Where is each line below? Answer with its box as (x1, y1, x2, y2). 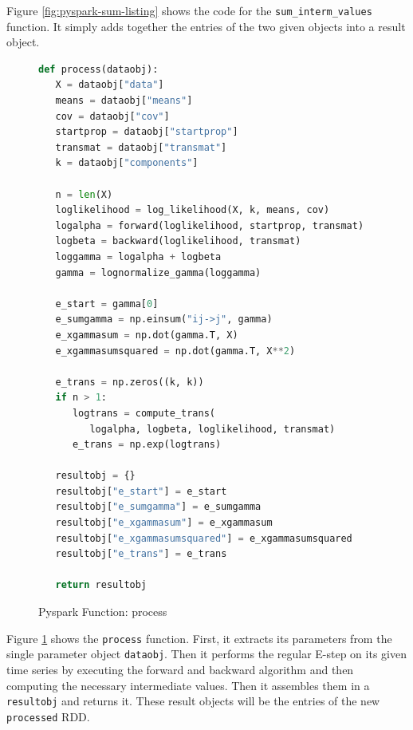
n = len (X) (55, 188, 113, 200)
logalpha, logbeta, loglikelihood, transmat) (89, 423, 336, 435)
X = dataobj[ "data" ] (55, 79, 164, 91)
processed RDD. (6, 708, 90, 724)
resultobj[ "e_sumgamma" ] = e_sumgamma (55, 501, 262, 513)
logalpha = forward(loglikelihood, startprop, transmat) (55, 219, 364, 231)
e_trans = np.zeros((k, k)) (55, 376, 204, 388)
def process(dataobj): (38, 63, 159, 75)
